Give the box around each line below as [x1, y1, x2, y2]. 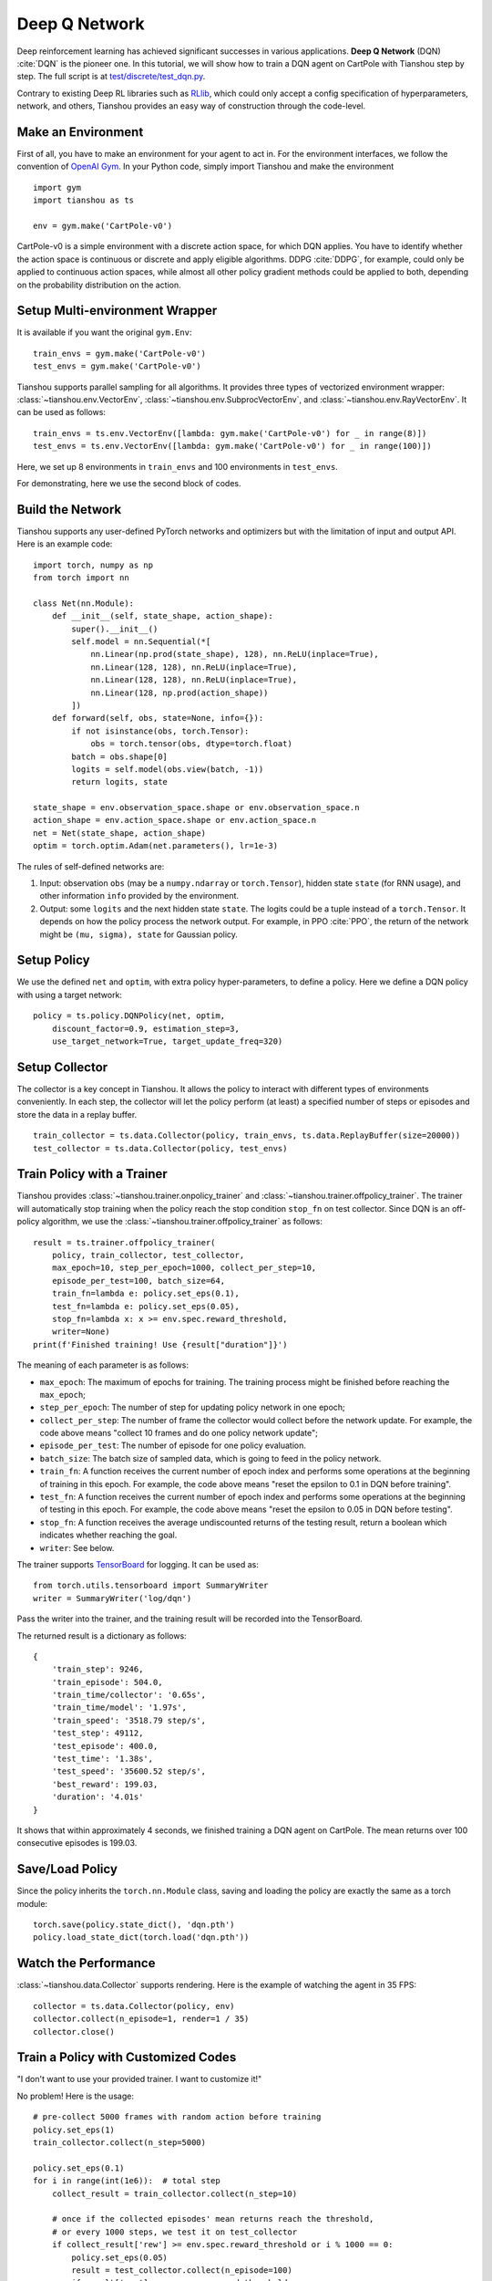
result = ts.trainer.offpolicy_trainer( [33, 1237, 216, 1247]
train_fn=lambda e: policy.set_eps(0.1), [51, 1288, 241, 1299]
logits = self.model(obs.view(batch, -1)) [71, 764, 264, 775]
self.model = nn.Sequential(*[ [71, 636, 211, 647]
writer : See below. [39, 1542, 115, 1553]
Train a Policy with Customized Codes [16, 2049, 237, 2066]
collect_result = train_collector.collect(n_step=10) [51, 2188, 298, 2199]
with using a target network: [16, 989, 123, 1000]
